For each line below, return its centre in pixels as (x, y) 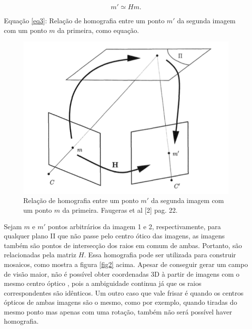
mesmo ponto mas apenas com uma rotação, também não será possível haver (118, 311)
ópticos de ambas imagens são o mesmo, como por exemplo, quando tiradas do (121, 302)
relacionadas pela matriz (40, 255)
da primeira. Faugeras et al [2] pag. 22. (120, 210)
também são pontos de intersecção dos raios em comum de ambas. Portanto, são (123, 245)
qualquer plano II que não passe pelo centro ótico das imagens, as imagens (114, 236)
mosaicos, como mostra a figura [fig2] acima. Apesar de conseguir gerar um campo (126, 264)
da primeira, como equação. (98, 30)
